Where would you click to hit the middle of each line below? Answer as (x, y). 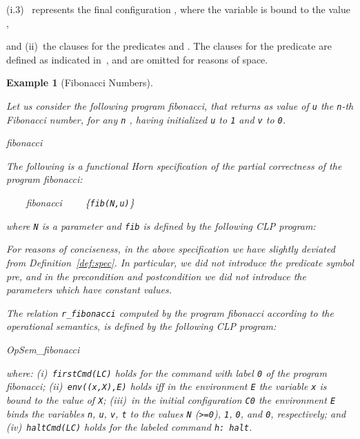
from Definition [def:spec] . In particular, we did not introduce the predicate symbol (180, 262)
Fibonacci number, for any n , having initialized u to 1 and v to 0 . (146, 119)
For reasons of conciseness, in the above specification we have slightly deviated (171, 249)
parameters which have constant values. (89, 290)
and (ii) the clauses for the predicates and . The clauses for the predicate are (169, 46)
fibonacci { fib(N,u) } (80, 203)
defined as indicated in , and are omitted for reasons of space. (137, 59)
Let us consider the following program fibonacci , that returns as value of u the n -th (180, 105)
